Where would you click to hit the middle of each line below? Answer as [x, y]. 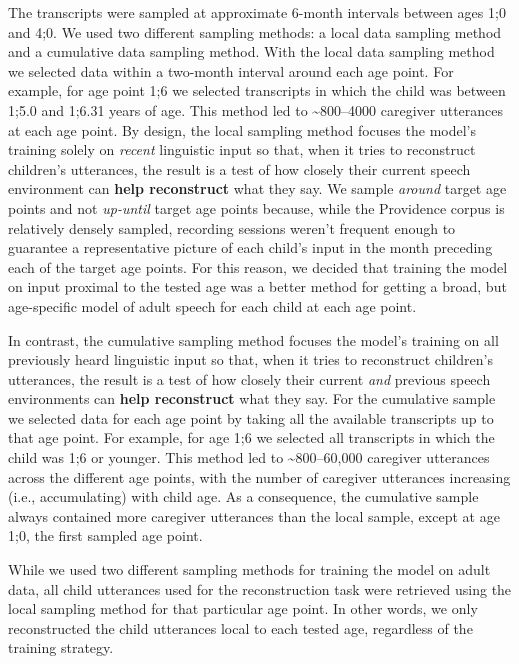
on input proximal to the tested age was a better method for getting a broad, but [257, 286]
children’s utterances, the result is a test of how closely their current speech [239, 168]
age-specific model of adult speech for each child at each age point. [212, 305]
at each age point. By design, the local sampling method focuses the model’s [242, 129]
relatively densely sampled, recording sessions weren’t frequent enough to [232, 227]
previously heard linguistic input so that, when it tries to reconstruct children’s [250, 359]
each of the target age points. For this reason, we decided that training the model [258, 266]
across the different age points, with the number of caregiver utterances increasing [259, 476]
